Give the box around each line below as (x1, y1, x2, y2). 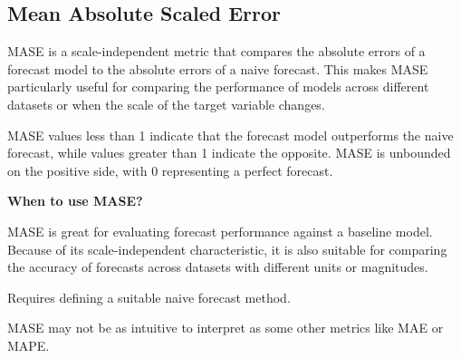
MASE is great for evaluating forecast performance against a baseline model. (7, 221, 433, 240)
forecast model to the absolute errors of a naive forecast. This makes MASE (7, 59, 428, 78)
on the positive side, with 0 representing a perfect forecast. (7, 160, 333, 179)
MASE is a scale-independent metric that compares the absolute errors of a (7, 42, 426, 61)
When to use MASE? (7, 191, 143, 210)
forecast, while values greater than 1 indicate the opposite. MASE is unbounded (7, 143, 451, 162)
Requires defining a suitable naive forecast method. (7, 287, 291, 306)
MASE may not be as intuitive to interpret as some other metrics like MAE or (7, 318, 444, 337)
